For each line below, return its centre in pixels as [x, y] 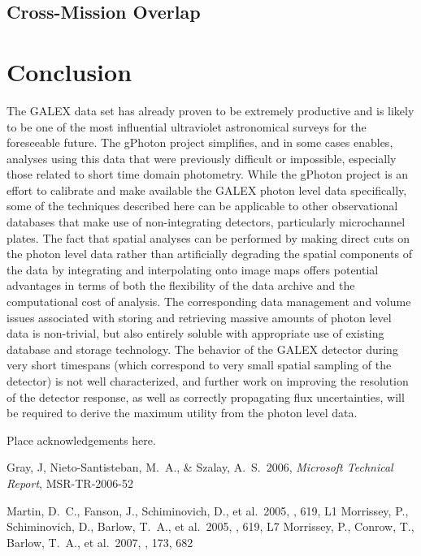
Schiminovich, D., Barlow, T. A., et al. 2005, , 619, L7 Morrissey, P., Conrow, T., [210, 526]
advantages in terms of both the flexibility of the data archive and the [181, 285]
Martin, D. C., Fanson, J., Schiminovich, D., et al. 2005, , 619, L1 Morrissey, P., [208, 510]
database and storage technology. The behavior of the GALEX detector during [202, 349]
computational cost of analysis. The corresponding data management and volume [209, 302]
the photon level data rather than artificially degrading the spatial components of [209, 254]
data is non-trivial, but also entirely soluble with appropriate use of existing [195, 333]
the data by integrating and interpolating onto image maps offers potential [193, 269]
